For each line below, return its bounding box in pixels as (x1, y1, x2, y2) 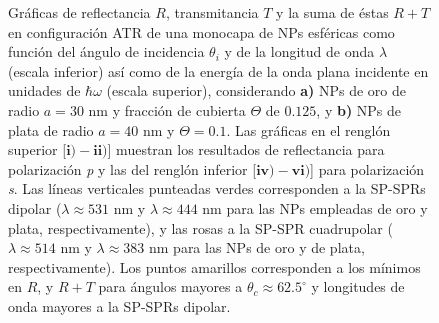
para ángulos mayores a (98, 276, 243, 297)
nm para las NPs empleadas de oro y (202, 197, 428, 218)
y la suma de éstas (276, 2, 389, 22)
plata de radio (8, 119, 94, 140)
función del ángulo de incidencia (8, 41, 205, 62)
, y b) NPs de (316, 99, 402, 120)
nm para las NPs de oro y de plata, (148, 237, 365, 258)
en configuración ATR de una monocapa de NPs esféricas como (8, 21, 395, 42)
